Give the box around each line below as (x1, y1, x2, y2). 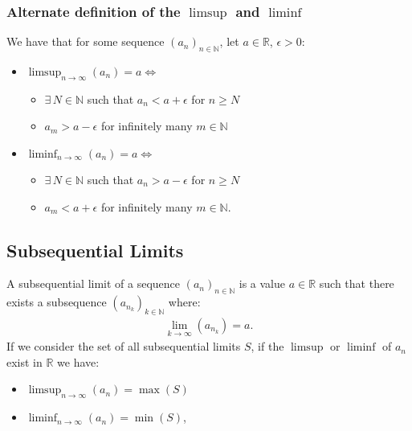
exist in (6, 353, 43, 370)
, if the (251, 338, 284, 355)
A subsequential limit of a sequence (6, 275, 181, 292)
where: (168, 293, 201, 310)
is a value (239, 275, 285, 292)
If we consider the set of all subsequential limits (6, 338, 241, 355)
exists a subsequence (6, 293, 107, 310)
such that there (319, 275, 394, 292)
